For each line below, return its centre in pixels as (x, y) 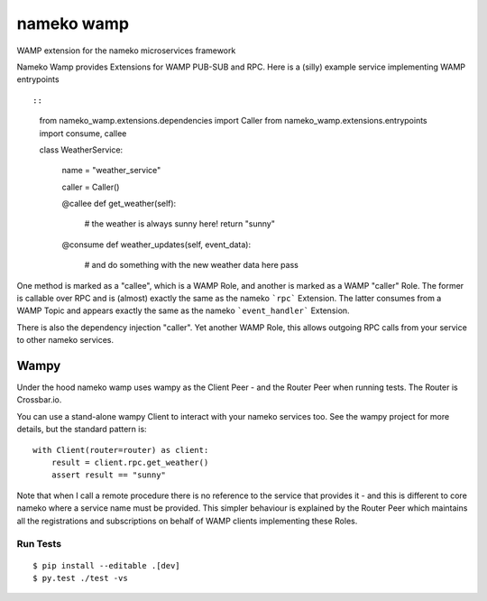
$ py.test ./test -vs (80, 578)
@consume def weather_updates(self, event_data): (156, 245)
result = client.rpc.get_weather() (130, 463)
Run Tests (39, 544)
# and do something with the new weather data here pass (192, 265)
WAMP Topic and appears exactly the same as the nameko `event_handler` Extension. (184, 310)
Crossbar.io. (39, 400)
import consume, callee (83, 133)
